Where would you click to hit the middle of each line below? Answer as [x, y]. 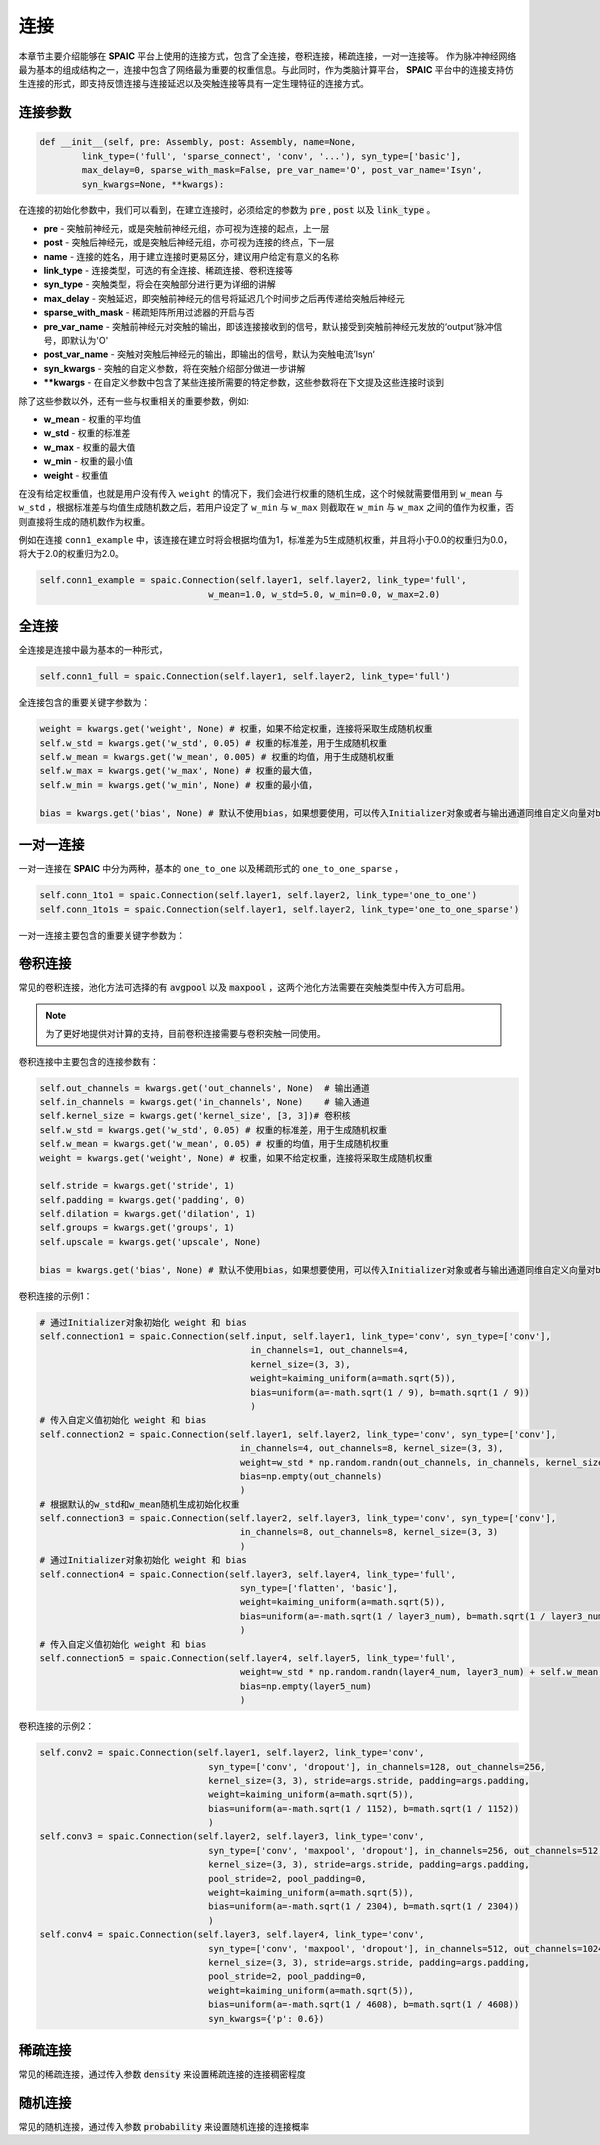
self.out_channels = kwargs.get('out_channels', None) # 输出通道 [204, 1088]
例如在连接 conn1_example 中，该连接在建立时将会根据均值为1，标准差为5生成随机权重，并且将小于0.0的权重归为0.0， [265, 540]
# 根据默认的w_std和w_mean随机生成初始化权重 [139, 1504]
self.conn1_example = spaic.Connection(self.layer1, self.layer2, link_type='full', [253, 580]
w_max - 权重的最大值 [89, 447]
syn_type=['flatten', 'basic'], [319, 1588]
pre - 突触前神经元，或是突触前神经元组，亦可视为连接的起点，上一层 [186, 228]
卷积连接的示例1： [55, 1296]
